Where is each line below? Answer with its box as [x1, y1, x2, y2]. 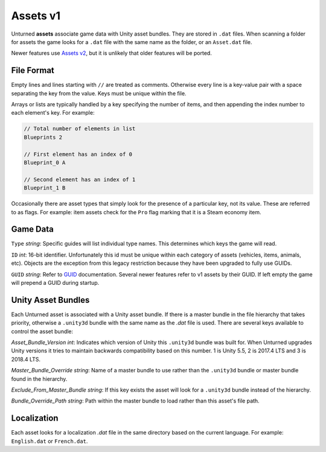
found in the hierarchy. [11, 375, 68, 383]
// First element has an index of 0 [24, 151, 133, 158]
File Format [11, 65, 54, 75]
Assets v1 [11, 9, 60, 22]
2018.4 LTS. [11, 355, 41, 363]
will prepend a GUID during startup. [11, 279, 100, 286]
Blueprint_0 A [24, 159, 66, 166]
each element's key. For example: [11, 109, 95, 116]
